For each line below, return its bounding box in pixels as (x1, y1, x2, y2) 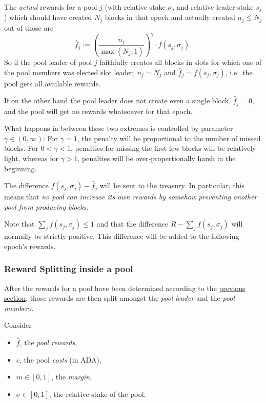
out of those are (4, 22, 54, 33)
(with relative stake (105, 2, 166, 12)
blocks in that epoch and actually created (105, 12, 235, 23)
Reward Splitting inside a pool (4, 262, 133, 275)
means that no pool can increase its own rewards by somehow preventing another (4, 191, 257, 202)
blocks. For (4, 143, 38, 153)
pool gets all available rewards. (4, 78, 101, 88)
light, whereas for (4, 152, 58, 163)
